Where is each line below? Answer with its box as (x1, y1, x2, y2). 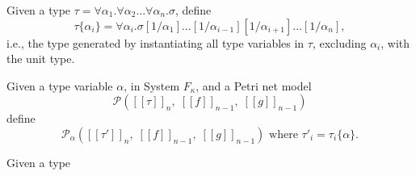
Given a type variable (6, 77, 113, 94)
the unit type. (6, 50, 75, 67)
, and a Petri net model (195, 77, 312, 94)
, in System (124, 77, 180, 94)
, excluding (312, 34, 367, 51)
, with (380, 34, 410, 51)
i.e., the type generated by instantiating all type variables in (6, 34, 305, 51)
